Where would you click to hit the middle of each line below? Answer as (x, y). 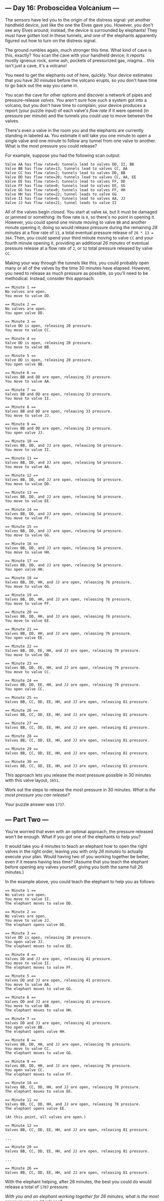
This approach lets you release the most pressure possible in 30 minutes (78, 775)
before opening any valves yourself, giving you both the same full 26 (74, 867)
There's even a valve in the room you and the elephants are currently (74, 130)
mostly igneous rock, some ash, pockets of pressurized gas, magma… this (80, 60)
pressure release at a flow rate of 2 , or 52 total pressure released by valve (79, 248)
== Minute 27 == (21, 723)
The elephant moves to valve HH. (39, 1010)
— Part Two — (27, 820)
